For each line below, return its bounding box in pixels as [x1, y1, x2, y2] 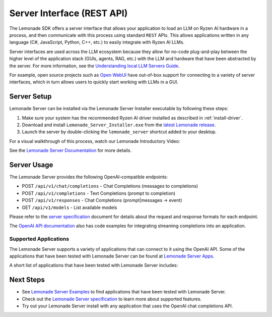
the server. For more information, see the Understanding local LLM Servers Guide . [9, 63, 180, 69]
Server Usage [9, 161, 53, 169]
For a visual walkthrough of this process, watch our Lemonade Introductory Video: [9, 138, 180, 144]
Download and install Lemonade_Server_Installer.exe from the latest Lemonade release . [22, 122, 216, 128]
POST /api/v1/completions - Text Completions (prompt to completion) [22, 190, 176, 196]
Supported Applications [9, 235, 70, 242]
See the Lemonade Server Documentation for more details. [9, 147, 132, 153]
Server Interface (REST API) [9, 8, 128, 19]
